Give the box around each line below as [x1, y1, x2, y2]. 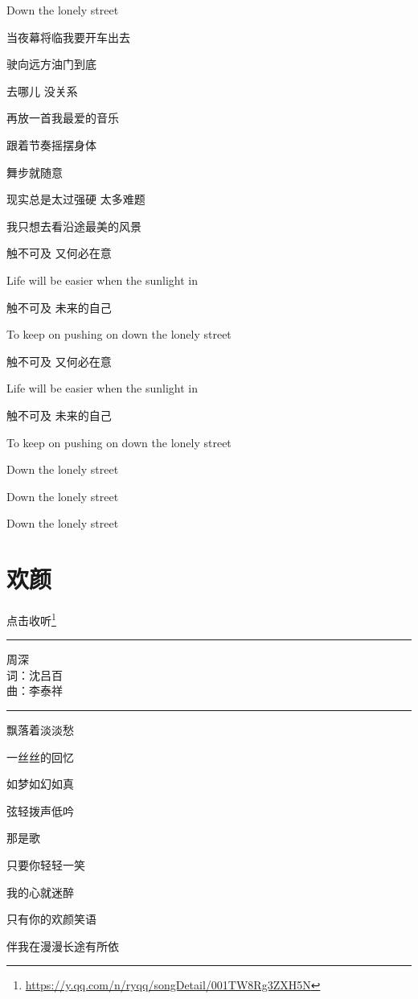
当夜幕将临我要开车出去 [6, 28, 130, 45]
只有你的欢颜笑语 [6, 911, 96, 927]
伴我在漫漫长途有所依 [6, 937, 119, 954]
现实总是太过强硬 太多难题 [6, 191, 145, 208]
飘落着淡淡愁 [6, 721, 74, 738]
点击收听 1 [6, 610, 56, 628]
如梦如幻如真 [6, 775, 74, 792]
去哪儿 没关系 [6, 82, 78, 99]
